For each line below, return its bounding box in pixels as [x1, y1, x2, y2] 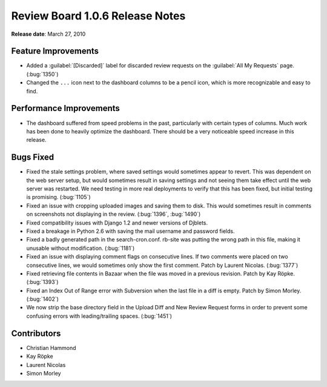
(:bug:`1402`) [26, 295, 59, 303]
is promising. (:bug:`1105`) [26, 193, 91, 201]
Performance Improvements [11, 103, 121, 113]
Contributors [11, 328, 61, 338]
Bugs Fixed [11, 152, 54, 163]
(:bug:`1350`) [26, 70, 59, 78]
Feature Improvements [11, 46, 99, 56]
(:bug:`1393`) [26, 278, 59, 286]
